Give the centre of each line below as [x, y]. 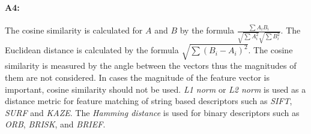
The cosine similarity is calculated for [74, 30]
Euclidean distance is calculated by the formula [92, 50]
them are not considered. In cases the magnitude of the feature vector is [137, 77]
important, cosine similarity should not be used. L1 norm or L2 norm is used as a [155, 89]
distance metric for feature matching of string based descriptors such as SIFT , [149, 101]
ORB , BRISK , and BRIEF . [55, 124]
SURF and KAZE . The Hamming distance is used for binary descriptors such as [152, 112]
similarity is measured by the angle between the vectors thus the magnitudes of [151, 66]
